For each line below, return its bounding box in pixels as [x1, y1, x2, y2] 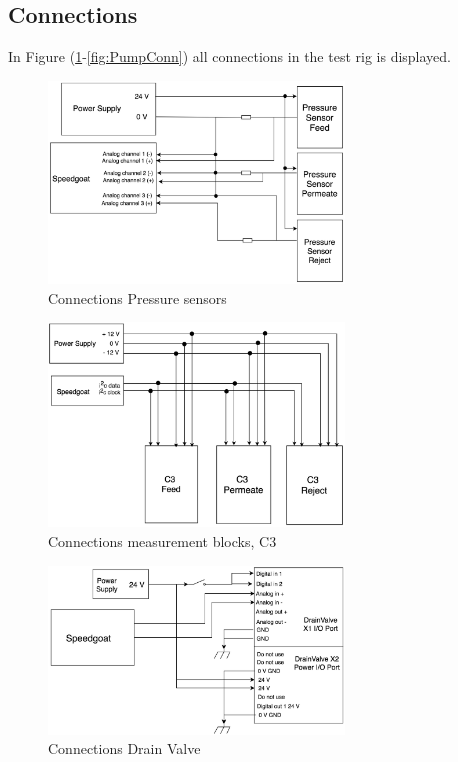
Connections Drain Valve [48, 738, 201, 759]
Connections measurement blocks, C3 [48, 530, 277, 551]
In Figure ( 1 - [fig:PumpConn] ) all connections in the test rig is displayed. [8, 46, 451, 67]
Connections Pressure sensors [48, 287, 227, 308]
